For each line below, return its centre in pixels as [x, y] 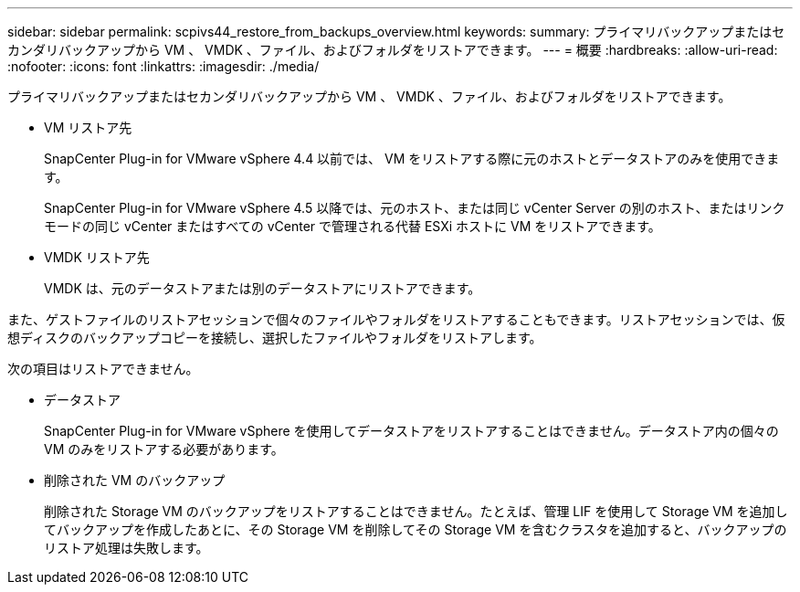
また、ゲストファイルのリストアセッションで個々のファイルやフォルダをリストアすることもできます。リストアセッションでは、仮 [396, 319]
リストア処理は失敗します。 [126, 548]
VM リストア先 [88, 127]
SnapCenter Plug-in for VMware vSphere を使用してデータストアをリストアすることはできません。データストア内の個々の [411, 431]
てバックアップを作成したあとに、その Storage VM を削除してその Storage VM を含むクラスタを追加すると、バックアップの [416, 529]
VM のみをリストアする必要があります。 [164, 449]
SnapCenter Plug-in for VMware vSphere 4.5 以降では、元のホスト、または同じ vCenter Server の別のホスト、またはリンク [415, 208]
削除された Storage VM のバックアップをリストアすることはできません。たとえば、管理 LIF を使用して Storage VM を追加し [416, 511]
